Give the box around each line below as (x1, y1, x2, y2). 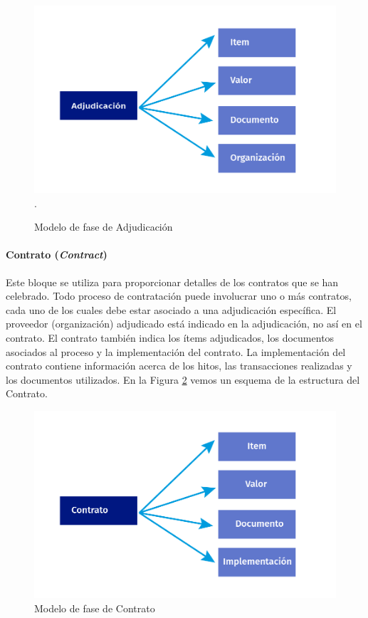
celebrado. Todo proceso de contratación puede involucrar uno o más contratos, (6, 288, 352, 303)
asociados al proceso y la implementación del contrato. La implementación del (6, 344, 346, 359)
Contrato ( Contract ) (6, 247, 107, 262)
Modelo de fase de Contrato (34, 600, 155, 615)
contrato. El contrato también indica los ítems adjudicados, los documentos (6, 330, 335, 345)
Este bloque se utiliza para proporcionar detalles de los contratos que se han (6, 274, 339, 289)
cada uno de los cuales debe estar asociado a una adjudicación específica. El (6, 302, 337, 317)
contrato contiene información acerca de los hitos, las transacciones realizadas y (6, 358, 352, 373)
